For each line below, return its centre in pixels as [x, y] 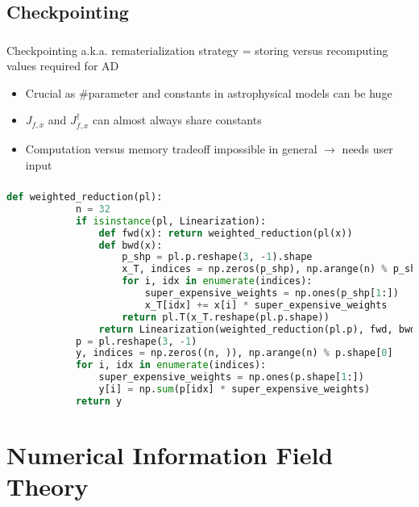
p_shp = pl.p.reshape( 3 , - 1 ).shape [217, 257]
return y [99, 401]
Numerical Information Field [170, 454]
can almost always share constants [177, 120]
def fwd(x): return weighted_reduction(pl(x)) [226, 233]
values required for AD [63, 66]
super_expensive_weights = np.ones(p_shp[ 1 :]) [272, 293]
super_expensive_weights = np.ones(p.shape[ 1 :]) [231, 377]
